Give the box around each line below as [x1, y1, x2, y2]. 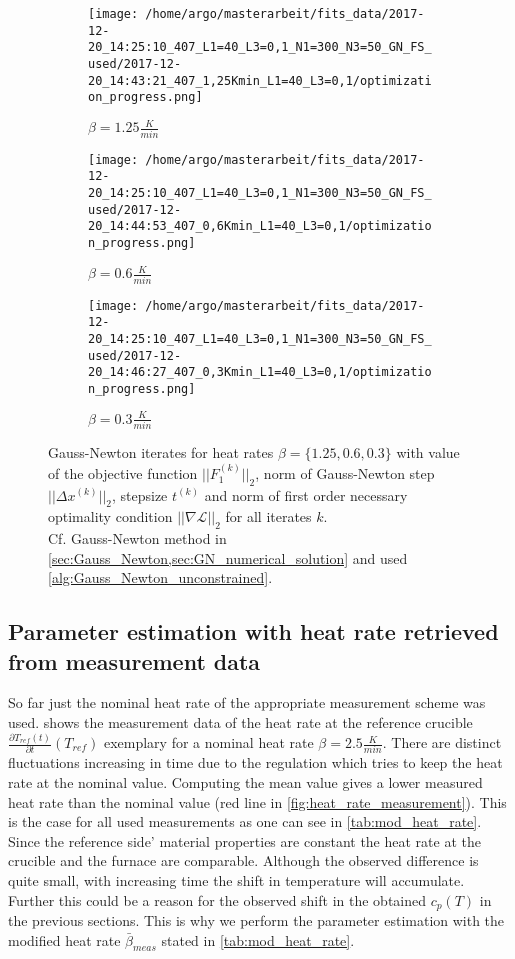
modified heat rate [8, 929, 121, 950]
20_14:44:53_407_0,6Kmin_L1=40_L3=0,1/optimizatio [88, 219, 432, 234]
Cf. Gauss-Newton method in [48, 528, 227, 549]
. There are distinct [382, 732, 502, 753]
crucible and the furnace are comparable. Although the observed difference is [8, 850, 479, 871]
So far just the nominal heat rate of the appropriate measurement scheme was [8, 692, 486, 713]
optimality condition [48, 506, 173, 527]
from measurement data [8, 645, 261, 676]
